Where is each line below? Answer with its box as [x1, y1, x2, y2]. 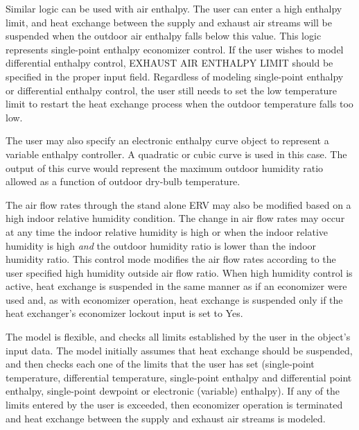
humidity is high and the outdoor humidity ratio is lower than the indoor [6, 238, 317, 252]
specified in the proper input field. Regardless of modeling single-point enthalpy [6, 69, 344, 83]
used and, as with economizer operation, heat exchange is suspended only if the [6, 292, 343, 307]
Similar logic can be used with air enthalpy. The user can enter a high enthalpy [6, 1, 342, 15]
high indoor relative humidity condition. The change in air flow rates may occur [6, 211, 345, 225]
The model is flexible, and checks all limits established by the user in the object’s [6, 329, 351, 344]
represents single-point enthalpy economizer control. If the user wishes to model [6, 42, 344, 56]
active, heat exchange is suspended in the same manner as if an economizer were [6, 279, 347, 293]
